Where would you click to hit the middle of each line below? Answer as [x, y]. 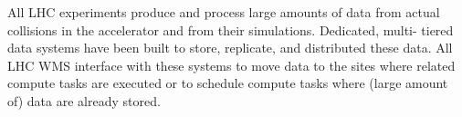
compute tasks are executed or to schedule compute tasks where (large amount [228, 83]
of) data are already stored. [84, 100]
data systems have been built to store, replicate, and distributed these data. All [230, 48]
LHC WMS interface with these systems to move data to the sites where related [231, 65]
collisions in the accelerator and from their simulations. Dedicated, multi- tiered [231, 29]
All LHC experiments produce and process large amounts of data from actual [224, 12]
